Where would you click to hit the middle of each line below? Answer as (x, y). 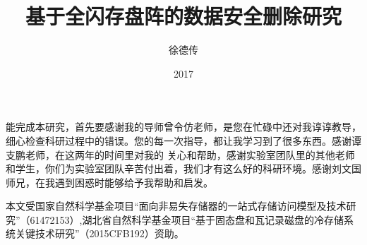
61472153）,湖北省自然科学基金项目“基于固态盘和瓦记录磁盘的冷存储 (187, 219)
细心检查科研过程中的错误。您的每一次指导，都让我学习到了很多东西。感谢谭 (183, 140)
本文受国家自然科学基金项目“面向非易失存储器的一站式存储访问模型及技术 (176, 206)
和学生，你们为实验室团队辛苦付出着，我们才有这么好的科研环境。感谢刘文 (179, 168)
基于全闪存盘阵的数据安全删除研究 (183, 16)
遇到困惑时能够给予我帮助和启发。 (134, 182)
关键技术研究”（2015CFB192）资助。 (100, 233)
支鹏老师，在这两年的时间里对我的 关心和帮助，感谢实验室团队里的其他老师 (180, 154)
